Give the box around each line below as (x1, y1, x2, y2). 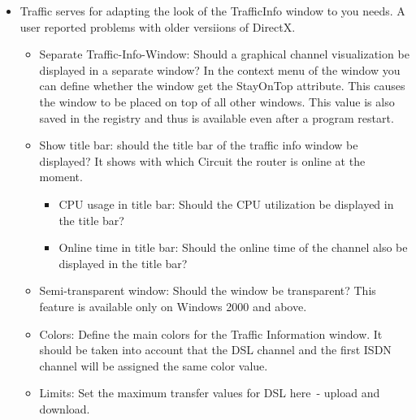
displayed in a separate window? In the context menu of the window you (39, 61, 401, 78)
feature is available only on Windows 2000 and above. (39, 297, 307, 314)
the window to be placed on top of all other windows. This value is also (39, 93, 395, 110)
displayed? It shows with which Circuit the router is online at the (39, 152, 366, 169)
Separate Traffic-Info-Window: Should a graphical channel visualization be (39, 45, 409, 63)
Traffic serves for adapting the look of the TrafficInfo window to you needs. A (19, 2, 405, 19)
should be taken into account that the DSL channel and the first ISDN (39, 341, 392, 358)
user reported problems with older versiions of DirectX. (19, 18, 296, 35)
